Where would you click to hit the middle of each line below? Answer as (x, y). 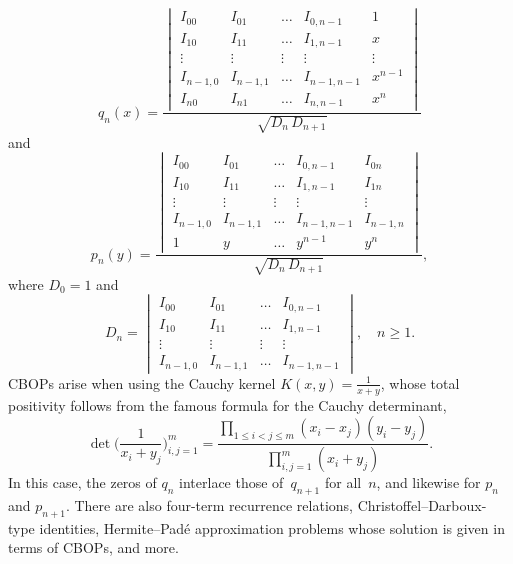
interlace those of (231, 482)
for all (343, 482)
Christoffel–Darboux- (422, 504)
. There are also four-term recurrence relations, (209, 504)
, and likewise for (428, 482)
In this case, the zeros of (82, 482)
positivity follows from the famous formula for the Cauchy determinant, (227, 404)
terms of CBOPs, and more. (93, 547)
